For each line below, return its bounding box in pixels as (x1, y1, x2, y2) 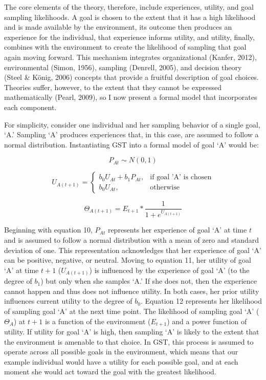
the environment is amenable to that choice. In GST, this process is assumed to (4, 336, 254, 347)
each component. (4, 101, 57, 112)
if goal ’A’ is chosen (150, 174, 212, 181)
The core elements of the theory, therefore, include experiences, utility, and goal (4, 2, 254, 12)
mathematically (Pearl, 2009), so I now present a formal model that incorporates (4, 92, 257, 102)
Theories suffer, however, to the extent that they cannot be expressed (4, 81, 222, 92)
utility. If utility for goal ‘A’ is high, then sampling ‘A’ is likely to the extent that (4, 326, 259, 337)
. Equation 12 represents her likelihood (141, 295, 262, 306)
